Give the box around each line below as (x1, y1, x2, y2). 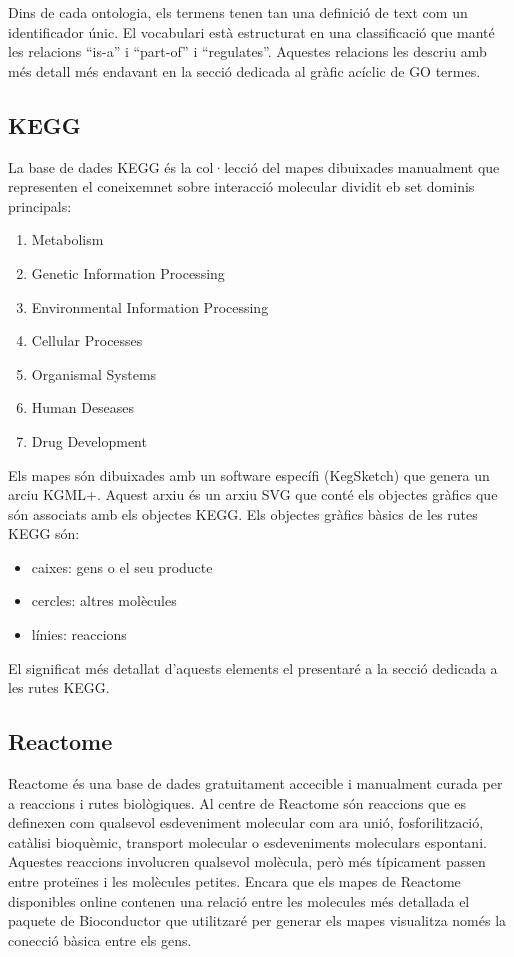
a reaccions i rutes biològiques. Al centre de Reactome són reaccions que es (8, 792, 467, 813)
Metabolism (31, 229, 104, 250)
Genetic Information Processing (31, 262, 225, 283)
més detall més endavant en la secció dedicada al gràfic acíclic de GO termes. (8, 60, 481, 81)
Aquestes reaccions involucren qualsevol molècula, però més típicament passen (8, 851, 486, 872)
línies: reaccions (31, 624, 127, 645)
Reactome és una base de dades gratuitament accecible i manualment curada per (8, 773, 503, 794)
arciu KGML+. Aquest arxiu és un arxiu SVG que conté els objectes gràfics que (8, 484, 498, 505)
